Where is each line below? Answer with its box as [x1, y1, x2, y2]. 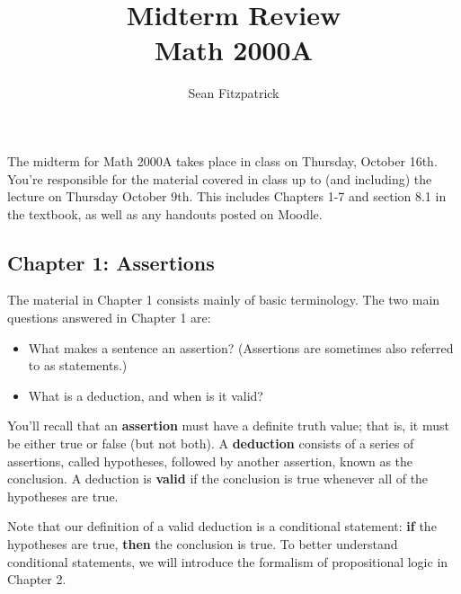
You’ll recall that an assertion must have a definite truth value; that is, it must [7, 416, 449, 435]
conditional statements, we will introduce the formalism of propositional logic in [7, 552, 448, 571]
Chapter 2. [7, 570, 66, 589]
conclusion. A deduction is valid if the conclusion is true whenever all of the [7, 469, 429, 488]
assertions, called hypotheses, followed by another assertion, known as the [7, 451, 413, 470]
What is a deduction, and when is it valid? [28, 386, 263, 404]
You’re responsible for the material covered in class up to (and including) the [7, 169, 432, 188]
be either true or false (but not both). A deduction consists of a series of [7, 434, 414, 453]
